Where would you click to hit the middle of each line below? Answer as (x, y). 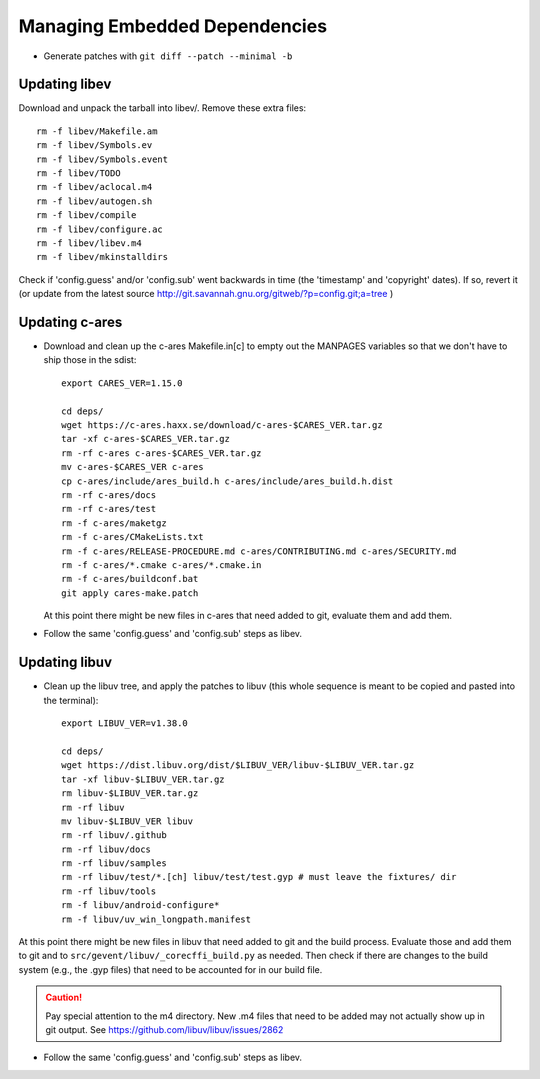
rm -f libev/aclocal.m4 (94, 187)
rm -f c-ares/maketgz (114, 523)
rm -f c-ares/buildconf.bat (130, 579)
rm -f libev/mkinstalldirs (102, 257)
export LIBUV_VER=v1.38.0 (125, 723)
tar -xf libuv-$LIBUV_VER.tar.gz (143, 779)
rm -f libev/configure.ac (100, 229)
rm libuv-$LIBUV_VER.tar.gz (130, 793)
